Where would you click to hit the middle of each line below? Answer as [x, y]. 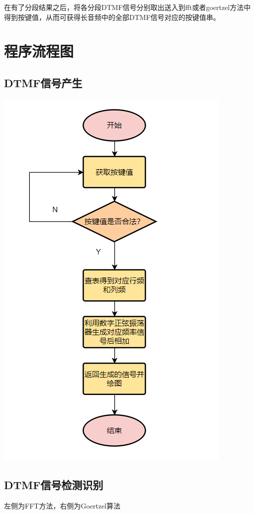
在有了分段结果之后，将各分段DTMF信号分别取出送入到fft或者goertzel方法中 [127, 7]
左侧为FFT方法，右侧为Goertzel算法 [62, 505]
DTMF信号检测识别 [54, 484]
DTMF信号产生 [43, 82]
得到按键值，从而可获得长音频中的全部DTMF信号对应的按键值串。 [112, 17]
